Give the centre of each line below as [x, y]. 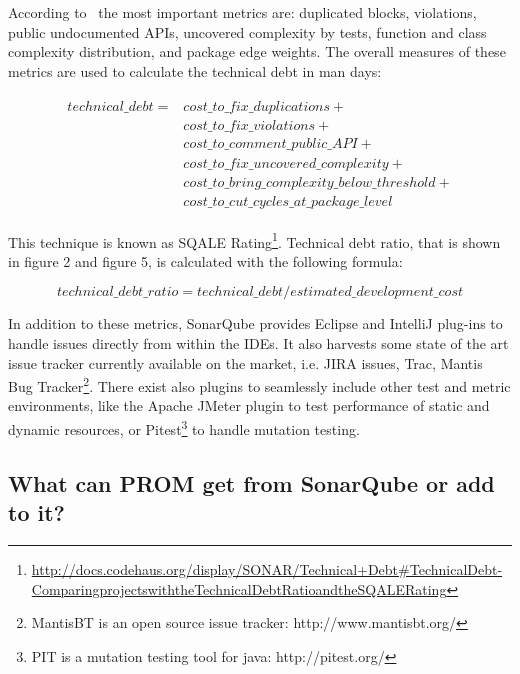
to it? [36, 512]
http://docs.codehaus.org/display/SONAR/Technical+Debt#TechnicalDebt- [267, 568]
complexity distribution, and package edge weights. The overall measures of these [257, 51]
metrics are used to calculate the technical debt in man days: [195, 70]
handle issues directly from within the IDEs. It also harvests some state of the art [258, 343]
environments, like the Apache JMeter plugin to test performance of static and [249, 405]
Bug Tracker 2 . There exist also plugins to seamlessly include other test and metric [259, 384]
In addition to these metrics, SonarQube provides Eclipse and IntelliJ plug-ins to [255, 323]
